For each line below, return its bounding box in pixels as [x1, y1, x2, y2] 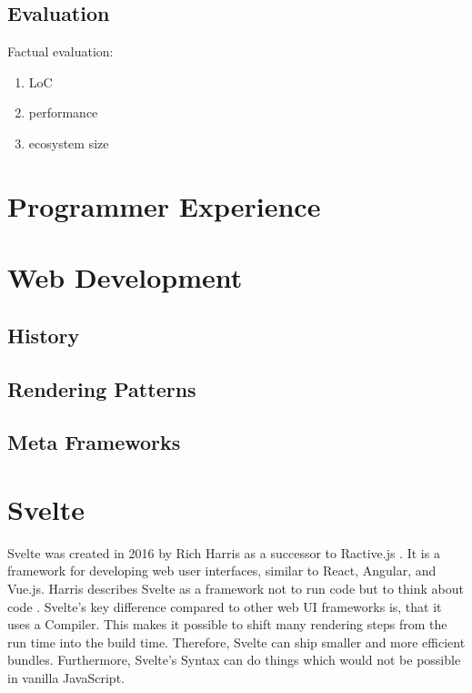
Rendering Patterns [7, 374, 196, 403]
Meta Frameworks [7, 428, 181, 456]
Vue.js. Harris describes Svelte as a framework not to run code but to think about [7, 578, 464, 597]
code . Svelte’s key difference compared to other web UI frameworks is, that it [7, 596, 442, 616]
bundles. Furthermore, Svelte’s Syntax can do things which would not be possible [7, 650, 461, 669]
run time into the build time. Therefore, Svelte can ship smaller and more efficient [7, 632, 466, 651]
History [7, 321, 80, 349]
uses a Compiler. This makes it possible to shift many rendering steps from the [7, 615, 447, 634]
